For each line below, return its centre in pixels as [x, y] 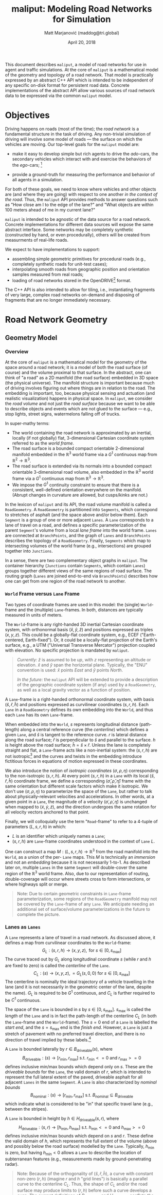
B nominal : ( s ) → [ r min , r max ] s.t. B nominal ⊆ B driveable [82, 1096]
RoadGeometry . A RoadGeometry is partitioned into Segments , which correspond [81, 510]
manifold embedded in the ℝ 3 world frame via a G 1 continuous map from [84, 454]
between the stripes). [27, 1109]
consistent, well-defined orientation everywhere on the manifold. [77, 490]
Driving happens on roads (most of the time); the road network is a [72, 129]
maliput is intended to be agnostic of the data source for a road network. [78, 219]
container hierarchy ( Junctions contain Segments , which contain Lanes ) [75, 566]
